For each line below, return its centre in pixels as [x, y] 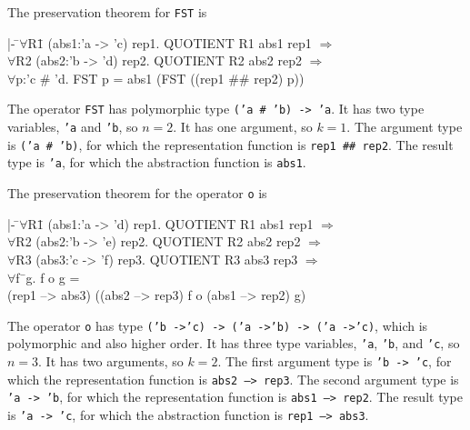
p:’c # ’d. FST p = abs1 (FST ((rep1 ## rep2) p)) [160, 78]
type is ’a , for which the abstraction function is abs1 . [157, 162]
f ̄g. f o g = [48, 277]
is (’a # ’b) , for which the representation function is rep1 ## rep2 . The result [230, 144]
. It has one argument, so [243, 127]
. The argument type [405, 127]
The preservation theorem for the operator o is [137, 193]
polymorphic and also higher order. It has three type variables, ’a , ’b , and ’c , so [234, 343]
